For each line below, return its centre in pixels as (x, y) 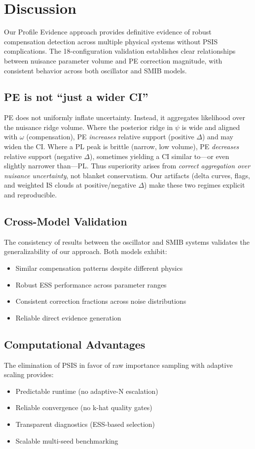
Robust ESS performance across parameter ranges (91, 284)
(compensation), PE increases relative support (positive (110, 137)
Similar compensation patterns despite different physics (99, 268)
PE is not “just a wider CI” (76, 97)
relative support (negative (43, 156)
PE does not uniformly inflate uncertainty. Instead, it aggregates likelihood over (125, 117)
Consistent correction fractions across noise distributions (101, 301)
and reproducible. (31, 195)
